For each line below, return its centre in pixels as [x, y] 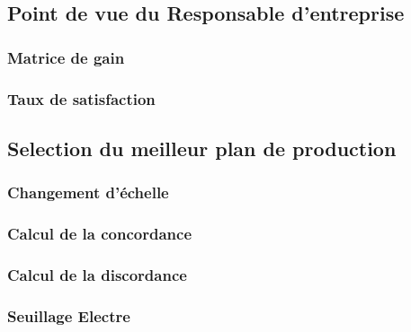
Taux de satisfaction [81, 98]
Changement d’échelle [88, 192]
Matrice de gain [66, 57]
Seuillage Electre [69, 315]
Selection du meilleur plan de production [202, 148]
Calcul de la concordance [99, 234]
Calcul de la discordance [97, 274]
